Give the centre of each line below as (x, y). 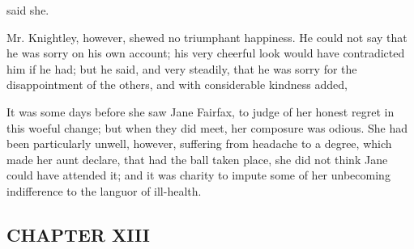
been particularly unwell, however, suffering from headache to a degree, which (199, 143)
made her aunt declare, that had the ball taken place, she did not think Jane (197, 159)
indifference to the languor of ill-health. (104, 190)
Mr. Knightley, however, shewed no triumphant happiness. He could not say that (207, 37)
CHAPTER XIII (79, 234)
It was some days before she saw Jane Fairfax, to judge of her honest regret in (201, 111)
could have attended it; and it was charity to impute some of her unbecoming (198, 175)
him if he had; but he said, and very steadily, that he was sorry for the (182, 68)
